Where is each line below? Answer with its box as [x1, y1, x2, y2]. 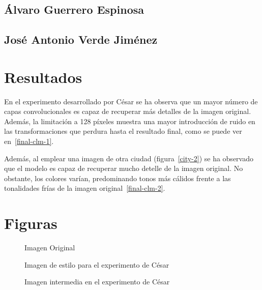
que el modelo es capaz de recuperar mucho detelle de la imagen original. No [4, 163, 243, 173]
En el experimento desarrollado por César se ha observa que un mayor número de [4, 96, 258, 106]
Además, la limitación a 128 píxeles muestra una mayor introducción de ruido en [4, 115, 255, 126]
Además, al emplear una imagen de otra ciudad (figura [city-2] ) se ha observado [4, 153, 253, 163]
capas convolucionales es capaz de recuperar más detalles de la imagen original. [4, 106, 251, 117]
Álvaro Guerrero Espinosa [4, 2, 144, 17]
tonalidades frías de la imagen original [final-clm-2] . [4, 183, 165, 193]
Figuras [4, 213, 57, 234]
